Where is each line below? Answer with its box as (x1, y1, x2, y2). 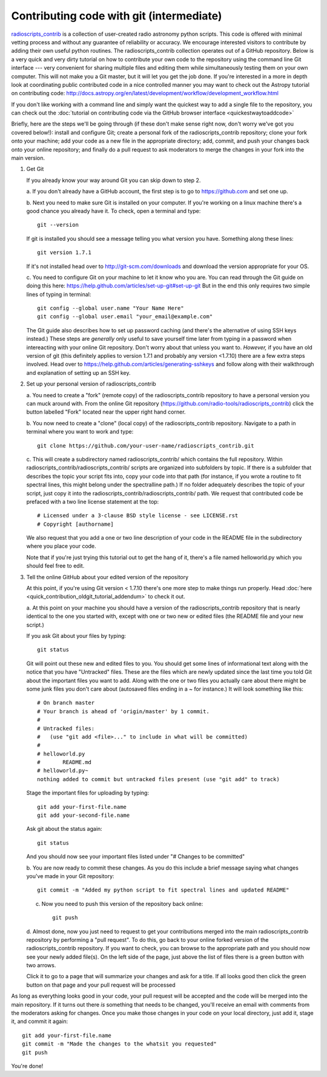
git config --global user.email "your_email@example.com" (37, 313, 213, 320)
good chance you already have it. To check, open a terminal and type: (26, 207, 201, 215)
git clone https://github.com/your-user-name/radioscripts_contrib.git (37, 442, 254, 449)
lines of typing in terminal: (26, 290, 91, 298)
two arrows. (26, 962, 56, 969)
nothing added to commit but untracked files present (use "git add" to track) (37, 776, 280, 782)
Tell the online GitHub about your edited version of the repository (26, 573, 189, 580)
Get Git (26, 166, 44, 173)
